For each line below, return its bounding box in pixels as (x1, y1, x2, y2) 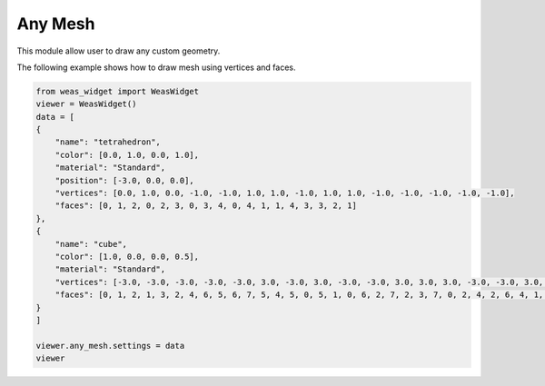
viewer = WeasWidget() (35, 99, 137, 109)
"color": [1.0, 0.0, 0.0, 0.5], (54, 252, 200, 262)
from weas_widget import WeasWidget (35, 86, 200, 96)
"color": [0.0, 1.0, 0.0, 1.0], (54, 150, 200, 160)
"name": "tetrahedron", (54, 137, 161, 147)
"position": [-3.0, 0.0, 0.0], (54, 175, 194, 185)
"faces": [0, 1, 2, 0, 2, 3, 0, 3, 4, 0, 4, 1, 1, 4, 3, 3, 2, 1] (54, 201, 358, 211)
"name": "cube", (54, 239, 127, 249)
